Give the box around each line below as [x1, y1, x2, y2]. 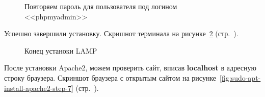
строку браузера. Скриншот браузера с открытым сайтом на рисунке [4, 72, 217, 83]
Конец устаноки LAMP [24, 45, 97, 56]
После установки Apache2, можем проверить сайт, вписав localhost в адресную [4, 62, 256, 73]
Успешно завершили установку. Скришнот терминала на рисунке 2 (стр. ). [4, 28, 238, 39]
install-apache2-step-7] [4, 82, 73, 93]
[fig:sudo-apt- [220, 72, 261, 83]
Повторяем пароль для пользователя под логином [24, 1, 177, 11]
